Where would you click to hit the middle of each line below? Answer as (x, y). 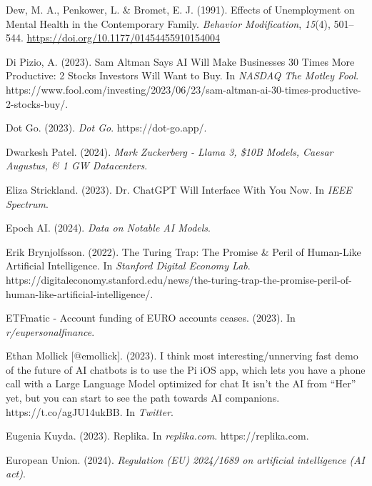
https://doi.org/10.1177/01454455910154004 (123, 38)
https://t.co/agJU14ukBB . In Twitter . (90, 411)
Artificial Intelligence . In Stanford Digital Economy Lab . (128, 266)
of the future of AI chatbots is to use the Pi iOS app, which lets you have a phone (186, 369)
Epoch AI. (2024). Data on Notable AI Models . (108, 228)
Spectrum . (27, 203)
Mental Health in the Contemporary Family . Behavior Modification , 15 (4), (168, 23)
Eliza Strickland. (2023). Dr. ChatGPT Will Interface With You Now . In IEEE (179, 189)
